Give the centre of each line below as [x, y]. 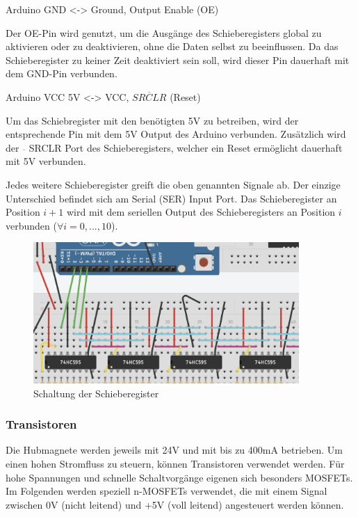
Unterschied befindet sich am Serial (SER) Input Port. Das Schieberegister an [171, 198]
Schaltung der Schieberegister [96, 393]
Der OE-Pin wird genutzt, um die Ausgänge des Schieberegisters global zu [164, 32]
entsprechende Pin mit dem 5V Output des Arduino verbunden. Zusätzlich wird [176, 134]
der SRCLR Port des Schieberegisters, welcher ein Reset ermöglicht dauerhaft [174, 147]
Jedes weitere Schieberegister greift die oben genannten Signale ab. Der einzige [173, 184]
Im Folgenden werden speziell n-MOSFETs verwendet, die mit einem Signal [166, 491]
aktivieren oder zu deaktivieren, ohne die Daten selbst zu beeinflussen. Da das [172, 46]
